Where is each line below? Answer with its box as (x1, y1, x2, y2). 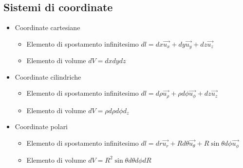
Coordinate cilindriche (15, 71, 81, 82)
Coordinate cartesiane (15, 22, 80, 33)
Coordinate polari (15, 121, 68, 132)
